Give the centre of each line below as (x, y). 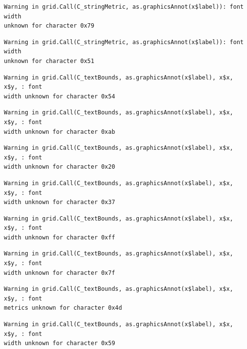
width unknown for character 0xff (60, 237)
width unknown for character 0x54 (60, 96)
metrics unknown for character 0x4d (63, 308)
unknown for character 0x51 (49, 61)
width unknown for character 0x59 (60, 343)
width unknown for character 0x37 (60, 202)
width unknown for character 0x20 (60, 167)
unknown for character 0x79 (49, 26)
